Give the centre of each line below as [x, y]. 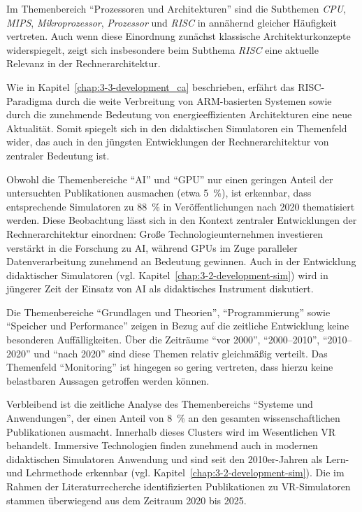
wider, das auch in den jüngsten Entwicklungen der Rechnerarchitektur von [168, 142]
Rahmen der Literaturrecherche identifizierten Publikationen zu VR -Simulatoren [179, 486]
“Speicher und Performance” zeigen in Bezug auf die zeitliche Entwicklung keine [178, 326]
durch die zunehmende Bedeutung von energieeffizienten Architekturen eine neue [179, 114]
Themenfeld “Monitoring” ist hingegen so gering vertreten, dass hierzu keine [170, 367]
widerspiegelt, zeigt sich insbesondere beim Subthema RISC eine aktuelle [162, 49]
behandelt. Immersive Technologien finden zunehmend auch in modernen [162, 445]
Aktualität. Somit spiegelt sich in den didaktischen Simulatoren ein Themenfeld [177, 128]
